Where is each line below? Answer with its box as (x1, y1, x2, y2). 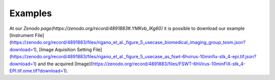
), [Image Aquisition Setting (35, 46, 92, 53)
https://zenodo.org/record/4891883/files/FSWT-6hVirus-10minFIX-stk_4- (92, 61, 245, 67)
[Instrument (9, 32, 34, 38)
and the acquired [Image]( (37, 61, 93, 67)
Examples (9, 8, 52, 19)
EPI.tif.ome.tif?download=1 (9, 67, 66, 73)
